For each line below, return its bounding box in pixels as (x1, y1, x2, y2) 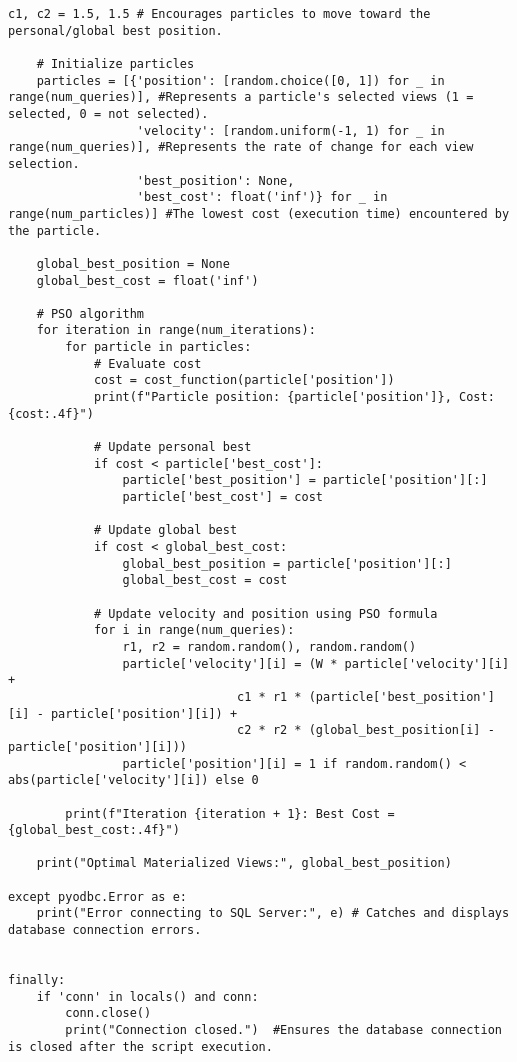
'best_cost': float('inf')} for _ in (136, 190, 388, 205)
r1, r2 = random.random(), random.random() (122, 639, 417, 654)
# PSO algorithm (36, 306, 145, 321)
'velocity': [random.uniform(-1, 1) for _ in (136, 123, 445, 138)
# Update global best (93, 523, 238, 538)
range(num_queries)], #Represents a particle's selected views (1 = (8, 90, 474, 105)
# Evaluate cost (93, 356, 202, 371)
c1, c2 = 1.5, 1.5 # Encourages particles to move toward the (8, 7, 431, 21)
